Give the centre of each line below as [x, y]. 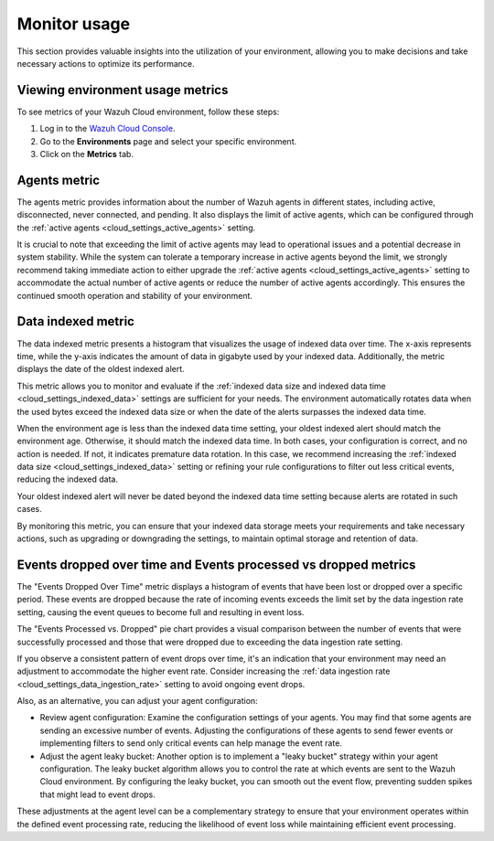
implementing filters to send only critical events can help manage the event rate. [191, 743]
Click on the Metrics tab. [87, 154]
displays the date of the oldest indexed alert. [101, 369]
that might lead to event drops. [97, 794]
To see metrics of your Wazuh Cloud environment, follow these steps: [148, 112]
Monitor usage [74, 24]
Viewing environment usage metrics [123, 90]
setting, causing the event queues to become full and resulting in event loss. [161, 612]
